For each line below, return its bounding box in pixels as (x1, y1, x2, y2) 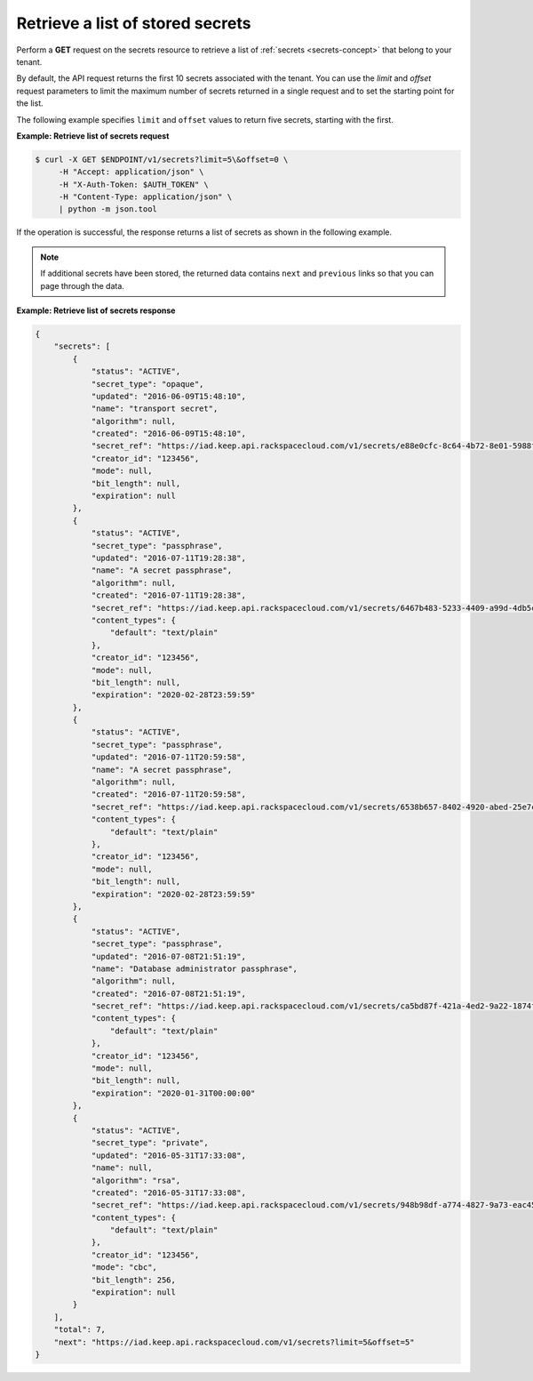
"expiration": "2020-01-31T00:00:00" (91, 1088, 256, 1098)
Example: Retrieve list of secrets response (16, 305, 176, 316)
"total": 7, (53, 1325, 107, 1335)
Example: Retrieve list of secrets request (16, 130, 170, 141)
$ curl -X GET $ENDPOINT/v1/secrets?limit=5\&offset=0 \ (35, 154, 289, 165)
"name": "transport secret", (91, 404, 219, 413)
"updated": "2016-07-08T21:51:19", (91, 951, 246, 961)
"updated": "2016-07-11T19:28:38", (91, 553, 246, 563)
